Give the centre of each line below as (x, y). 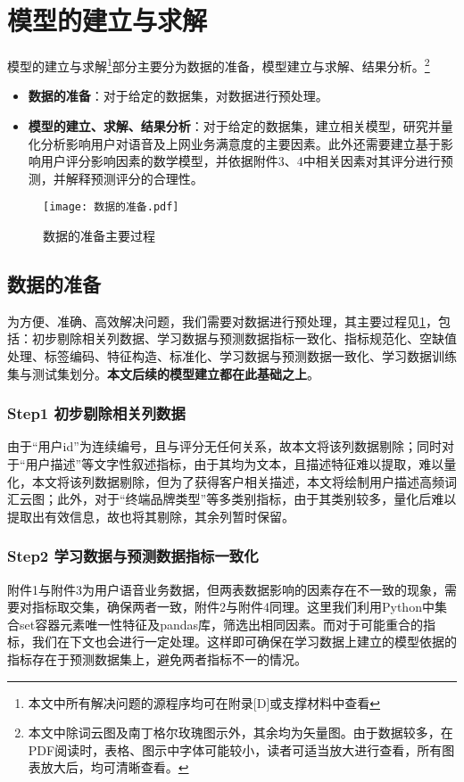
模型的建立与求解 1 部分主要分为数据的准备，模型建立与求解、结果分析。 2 (219, 65)
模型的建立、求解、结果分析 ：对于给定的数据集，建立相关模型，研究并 (234, 125)
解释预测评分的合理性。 (134, 178)
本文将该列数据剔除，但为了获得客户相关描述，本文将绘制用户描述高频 (238, 481)
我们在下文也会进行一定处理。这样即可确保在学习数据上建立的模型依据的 (244, 642)
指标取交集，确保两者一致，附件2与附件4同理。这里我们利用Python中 (233, 607)
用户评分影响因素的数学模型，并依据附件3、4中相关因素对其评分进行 (240, 161)
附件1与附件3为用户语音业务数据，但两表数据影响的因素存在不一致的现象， (226, 589)
